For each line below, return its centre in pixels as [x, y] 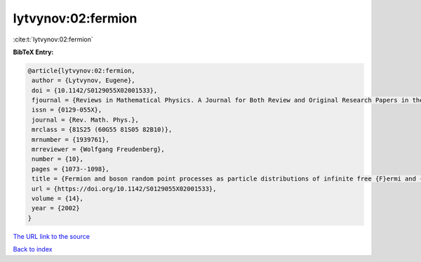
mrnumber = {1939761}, [71, 139]
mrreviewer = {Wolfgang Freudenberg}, [98, 150]
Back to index [33, 249]
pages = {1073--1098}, [71, 169]
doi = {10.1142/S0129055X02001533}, [95, 90]
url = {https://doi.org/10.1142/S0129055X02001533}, [124, 189]
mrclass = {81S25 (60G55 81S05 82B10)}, [102, 130]
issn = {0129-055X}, [67, 110]
